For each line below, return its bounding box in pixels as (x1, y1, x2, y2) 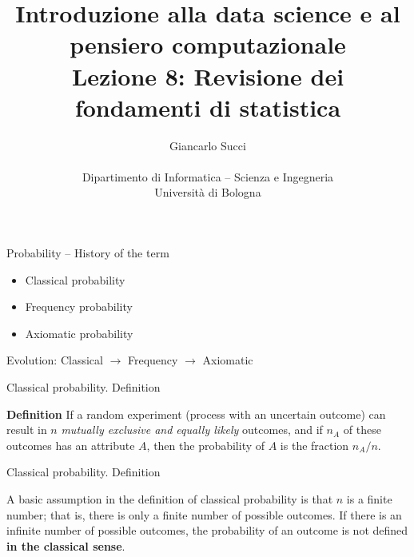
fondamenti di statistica (74, 90, 341, 123)
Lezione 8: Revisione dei (71, 59, 344, 92)
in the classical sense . (6, 537, 125, 554)
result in (6, 421, 47, 438)
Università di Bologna (154, 184, 261, 201)
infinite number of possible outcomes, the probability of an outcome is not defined (6, 522, 408, 539)
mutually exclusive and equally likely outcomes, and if (61, 421, 323, 438)
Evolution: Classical (6, 352, 103, 368)
